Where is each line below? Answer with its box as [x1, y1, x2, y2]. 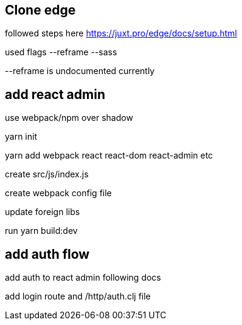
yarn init [5, 131, 37, 142]
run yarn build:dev [5, 225, 78, 236]
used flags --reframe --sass [5, 47, 117, 58]
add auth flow [5, 246, 90, 262]
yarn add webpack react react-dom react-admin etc [5, 150, 213, 161]
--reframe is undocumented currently [5, 66, 155, 77]
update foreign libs [5, 207, 80, 217]
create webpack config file [5, 188, 112, 199]
